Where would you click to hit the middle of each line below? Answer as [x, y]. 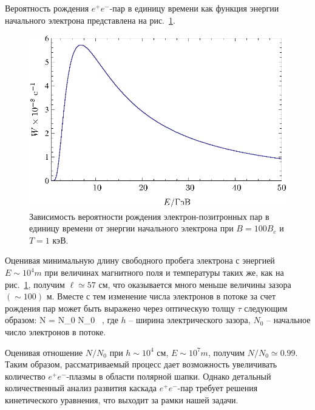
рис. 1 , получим [35, 284]
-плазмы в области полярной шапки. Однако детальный [169, 376]
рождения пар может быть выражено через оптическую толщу [120, 308]
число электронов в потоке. [56, 332]
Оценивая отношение [44, 352]
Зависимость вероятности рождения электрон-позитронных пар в [149, 216]
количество [25, 376]
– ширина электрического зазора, [190, 320]
